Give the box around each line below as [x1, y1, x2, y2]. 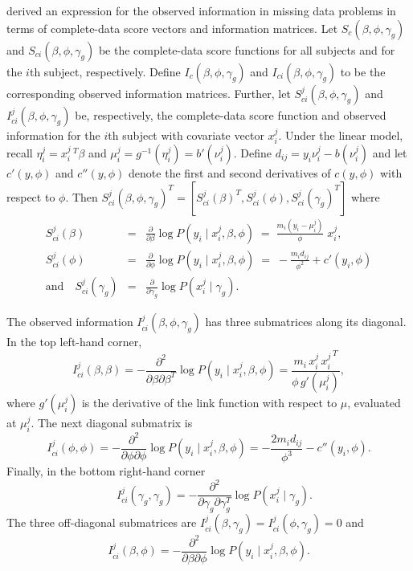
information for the [6, 126, 100, 143]
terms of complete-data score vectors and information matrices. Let [6, 19, 338, 36]
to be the [340, 63, 386, 80]
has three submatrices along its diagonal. [205, 313, 407, 330]
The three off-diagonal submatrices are [6, 514, 197, 531]
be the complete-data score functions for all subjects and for [98, 41, 395, 58]
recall [6, 145, 33, 161]
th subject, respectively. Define [29, 63, 181, 80]
